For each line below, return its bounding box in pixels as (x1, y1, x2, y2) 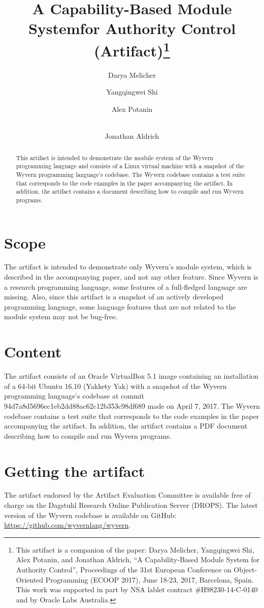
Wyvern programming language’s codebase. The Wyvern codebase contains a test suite (16, 170, 245, 178)
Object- (234, 564, 257, 574)
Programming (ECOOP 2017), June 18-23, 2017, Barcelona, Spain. (45, 574, 254, 585)
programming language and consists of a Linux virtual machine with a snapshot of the (16, 162, 244, 170)
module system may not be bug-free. (4, 311, 118, 322)
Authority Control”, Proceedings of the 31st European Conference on (16, 564, 232, 574)
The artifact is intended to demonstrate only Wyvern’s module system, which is (4, 261, 252, 272)
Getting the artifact (4, 460, 145, 481)
